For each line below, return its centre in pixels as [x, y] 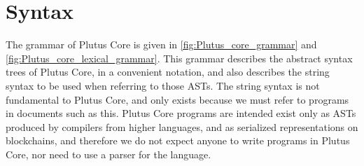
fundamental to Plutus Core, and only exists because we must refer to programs [177, 99]
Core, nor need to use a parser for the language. [108, 154]
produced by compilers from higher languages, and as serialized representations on [182, 126]
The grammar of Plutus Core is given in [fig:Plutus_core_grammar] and [161, 44]
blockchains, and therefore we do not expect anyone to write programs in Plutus [178, 140]
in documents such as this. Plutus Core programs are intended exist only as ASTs [181, 113]
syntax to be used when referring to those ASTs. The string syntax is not [163, 85]
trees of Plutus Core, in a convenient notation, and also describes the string [168, 72]
